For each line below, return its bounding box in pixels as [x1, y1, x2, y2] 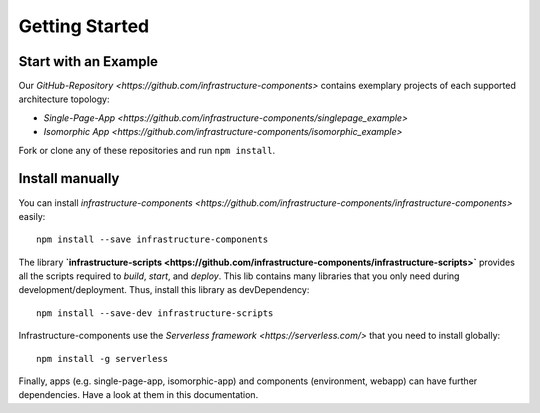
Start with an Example [18, 53, 159, 70]
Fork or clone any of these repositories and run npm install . [18, 144, 275, 156]
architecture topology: [18, 93, 110, 105]
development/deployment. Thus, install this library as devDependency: [18, 284, 310, 296]
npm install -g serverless [36, 353, 169, 364]
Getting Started [18, 15, 150, 37]
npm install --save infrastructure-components [36, 234, 269, 245]
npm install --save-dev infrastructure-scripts [36, 307, 274, 319]
